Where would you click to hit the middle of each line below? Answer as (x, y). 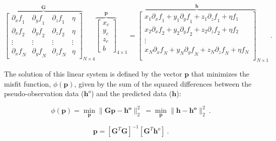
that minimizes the (220, 74)
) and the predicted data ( (131, 93)
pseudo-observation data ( (44, 93)
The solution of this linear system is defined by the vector (93, 74)
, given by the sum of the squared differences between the (163, 83)
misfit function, (28, 83)
